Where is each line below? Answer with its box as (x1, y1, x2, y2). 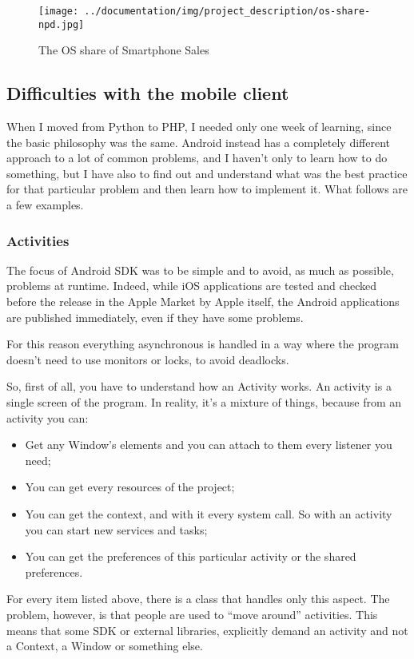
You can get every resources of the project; (25, 478, 235, 495)
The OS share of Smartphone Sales (38, 42, 209, 58)
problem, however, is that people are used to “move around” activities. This (6, 605, 378, 622)
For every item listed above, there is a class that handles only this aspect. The (6, 590, 390, 607)
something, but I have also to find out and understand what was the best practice (6, 165, 408, 181)
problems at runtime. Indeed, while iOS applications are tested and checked (6, 277, 377, 294)
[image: (38, 6, 79, 17)
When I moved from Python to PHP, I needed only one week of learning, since (6, 118, 392, 135)
